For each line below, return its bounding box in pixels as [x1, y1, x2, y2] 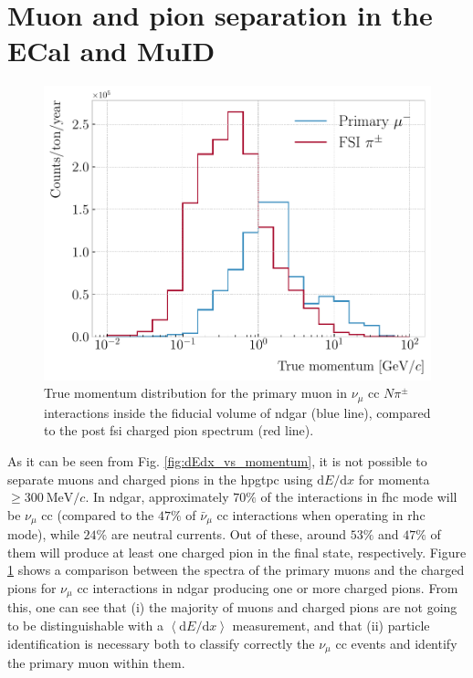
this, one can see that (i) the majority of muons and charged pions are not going [7, 598, 457, 617]
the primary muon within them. [7, 653, 185, 673]
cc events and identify [335, 633, 457, 652]
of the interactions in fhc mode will [260, 487, 457, 506]
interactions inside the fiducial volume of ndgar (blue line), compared [44, 402, 431, 422]
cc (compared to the [41, 505, 154, 524]
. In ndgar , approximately [85, 487, 229, 506]
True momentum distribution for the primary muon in [44, 383, 348, 402]
